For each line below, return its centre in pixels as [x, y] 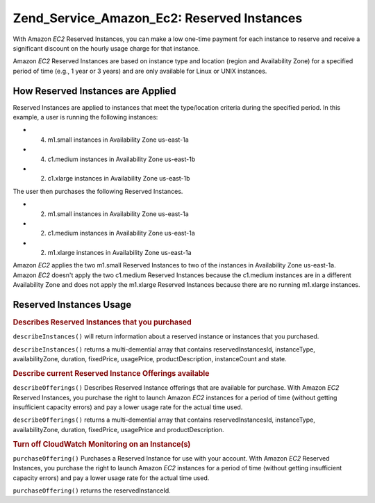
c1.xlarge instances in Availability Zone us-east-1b [119, 179]
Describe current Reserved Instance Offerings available [111, 373]
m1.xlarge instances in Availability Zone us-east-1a [119, 253]
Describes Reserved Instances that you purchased [102, 322]
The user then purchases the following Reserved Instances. [98, 191]
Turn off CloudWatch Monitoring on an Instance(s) [102, 444]
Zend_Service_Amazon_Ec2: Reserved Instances [158, 18]
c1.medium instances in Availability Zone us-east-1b [122, 159]
